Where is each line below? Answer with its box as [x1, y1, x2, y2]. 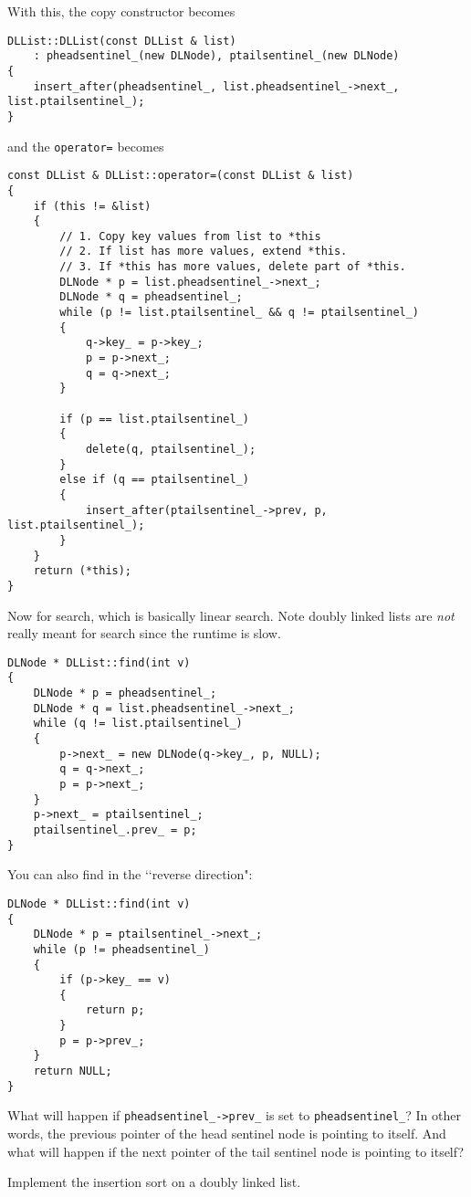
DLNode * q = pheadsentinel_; [59, 290, 243, 304]
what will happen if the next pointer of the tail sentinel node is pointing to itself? [7, 1141, 465, 1160]
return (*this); [33, 564, 132, 578]
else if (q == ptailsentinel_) [59, 473, 249, 487]
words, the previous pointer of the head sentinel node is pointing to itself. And [7, 1124, 446, 1143]
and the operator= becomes [7, 136, 164, 155]
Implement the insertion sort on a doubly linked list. [7, 1172, 301, 1192]
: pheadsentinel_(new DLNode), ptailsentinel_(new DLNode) [33, 49, 400, 63]
